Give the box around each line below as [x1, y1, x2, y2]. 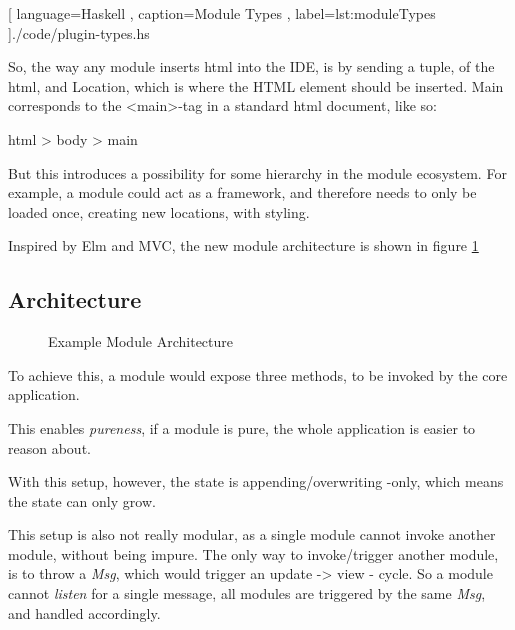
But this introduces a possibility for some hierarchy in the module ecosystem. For [8, 162, 507, 183]
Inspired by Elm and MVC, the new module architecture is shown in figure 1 [8, 235, 479, 256]
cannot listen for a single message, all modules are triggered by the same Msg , [8, 583, 486, 604]
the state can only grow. [8, 490, 156, 511]
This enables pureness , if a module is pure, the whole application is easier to [8, 417, 476, 438]
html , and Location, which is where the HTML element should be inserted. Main [8, 75, 504, 96]
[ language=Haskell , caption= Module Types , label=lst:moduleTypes [8, 3, 436, 23]
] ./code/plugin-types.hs [8, 22, 150, 43]
